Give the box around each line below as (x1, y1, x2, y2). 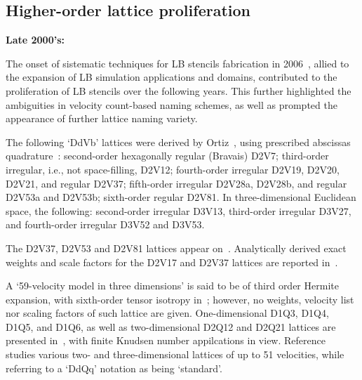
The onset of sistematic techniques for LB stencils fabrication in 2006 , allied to (6, 55, 349, 70)
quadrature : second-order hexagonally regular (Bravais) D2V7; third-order (6, 148, 329, 163)
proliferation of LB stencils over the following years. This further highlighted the (6, 83, 351, 98)
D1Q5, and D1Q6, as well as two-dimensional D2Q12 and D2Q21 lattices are (6, 319, 336, 334)
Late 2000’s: (6, 32, 65, 47)
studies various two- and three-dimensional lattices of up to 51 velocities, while (6, 347, 344, 362)
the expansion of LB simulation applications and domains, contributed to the (6, 70, 337, 84)
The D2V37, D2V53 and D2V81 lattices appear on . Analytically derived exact (6, 240, 347, 255)
